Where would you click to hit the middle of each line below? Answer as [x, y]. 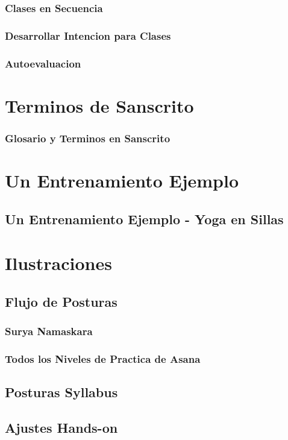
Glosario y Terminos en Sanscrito [88, 138]
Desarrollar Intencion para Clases [88, 35]
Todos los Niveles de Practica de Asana [103, 358]
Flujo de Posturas [61, 301]
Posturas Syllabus [61, 392]
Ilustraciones [58, 263]
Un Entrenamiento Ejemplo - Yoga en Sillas [144, 218]
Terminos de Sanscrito [99, 105]
